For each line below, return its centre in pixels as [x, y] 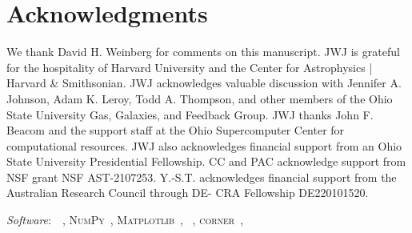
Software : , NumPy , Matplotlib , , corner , [125, 220]
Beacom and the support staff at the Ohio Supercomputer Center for [176, 130]
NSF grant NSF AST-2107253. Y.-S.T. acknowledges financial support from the [202, 177]
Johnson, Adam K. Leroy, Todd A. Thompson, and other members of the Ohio [200, 98]
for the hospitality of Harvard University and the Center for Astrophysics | [190, 67]
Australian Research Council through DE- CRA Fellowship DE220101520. [188, 193]
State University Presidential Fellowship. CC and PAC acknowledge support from [206, 161]
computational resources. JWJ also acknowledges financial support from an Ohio [204, 145]
